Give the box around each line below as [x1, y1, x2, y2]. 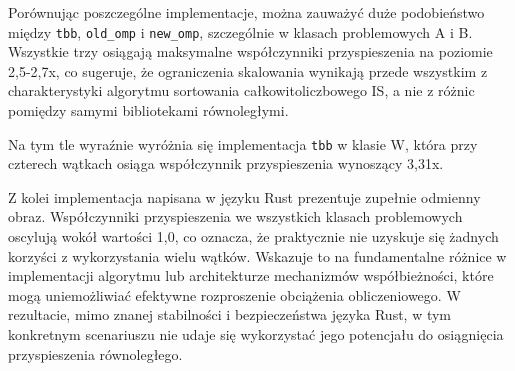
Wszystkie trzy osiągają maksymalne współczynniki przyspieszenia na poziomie [8, 41, 493, 62]
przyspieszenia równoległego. [8, 343, 183, 364]
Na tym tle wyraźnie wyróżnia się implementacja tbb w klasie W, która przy [8, 133, 478, 154]
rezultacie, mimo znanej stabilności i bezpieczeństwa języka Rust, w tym [8, 304, 452, 325]
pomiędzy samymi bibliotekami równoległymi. [8, 100, 289, 121]
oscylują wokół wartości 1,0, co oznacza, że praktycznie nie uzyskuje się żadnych [8, 226, 499, 247]
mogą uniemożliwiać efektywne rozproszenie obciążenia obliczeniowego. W [8, 284, 461, 305]
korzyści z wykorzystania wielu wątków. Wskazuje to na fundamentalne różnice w [8, 245, 507, 266]
